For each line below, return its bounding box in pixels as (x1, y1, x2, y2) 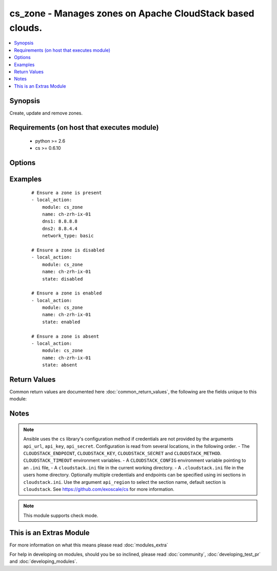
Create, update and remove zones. (9, 110, 83, 116)
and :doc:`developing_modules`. (9, 558, 77, 564)
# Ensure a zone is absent (31, 333, 100, 339)
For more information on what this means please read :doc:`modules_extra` (9, 542, 169, 548)
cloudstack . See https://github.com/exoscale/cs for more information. (23, 486, 174, 493)
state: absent (42, 362, 78, 368)
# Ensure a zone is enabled (31, 290, 102, 296)
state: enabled (42, 319, 81, 325)
